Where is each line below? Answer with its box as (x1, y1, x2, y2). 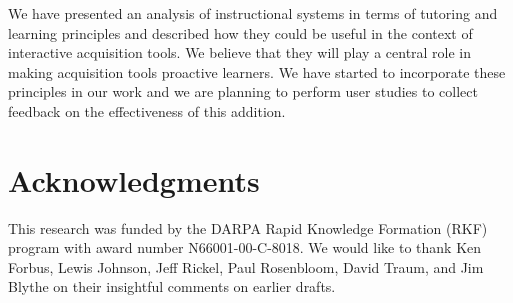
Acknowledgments (8, 159, 260, 200)
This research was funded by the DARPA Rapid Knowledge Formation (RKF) (8, 217, 488, 238)
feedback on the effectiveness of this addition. (8, 100, 286, 121)
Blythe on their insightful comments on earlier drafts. (8, 276, 336, 297)
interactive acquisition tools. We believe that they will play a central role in (8, 42, 472, 63)
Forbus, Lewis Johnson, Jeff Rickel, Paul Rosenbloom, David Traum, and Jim (8, 256, 484, 277)
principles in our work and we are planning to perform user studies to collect (8, 81, 478, 102)
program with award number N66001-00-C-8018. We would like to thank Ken (8, 237, 482, 258)
